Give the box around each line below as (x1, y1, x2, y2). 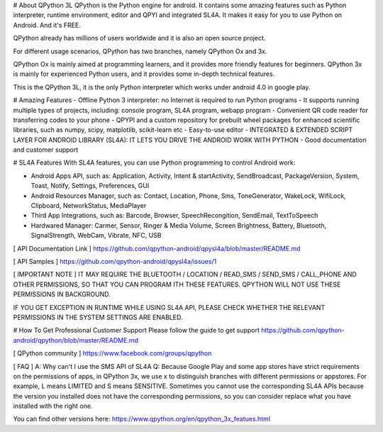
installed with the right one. (13, 401, 93, 411)
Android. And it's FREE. (13, 21, 81, 29)
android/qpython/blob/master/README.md (13, 336, 138, 344)
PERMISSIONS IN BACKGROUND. (13, 290, 111, 299)
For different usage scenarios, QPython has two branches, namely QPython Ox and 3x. (13, 47, 267, 55)
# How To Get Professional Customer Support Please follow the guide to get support (13, 326, 260, 335)
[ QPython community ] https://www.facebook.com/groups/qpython (13, 349, 212, 358)
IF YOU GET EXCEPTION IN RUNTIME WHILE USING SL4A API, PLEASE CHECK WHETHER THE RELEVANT (13, 303, 326, 311)
